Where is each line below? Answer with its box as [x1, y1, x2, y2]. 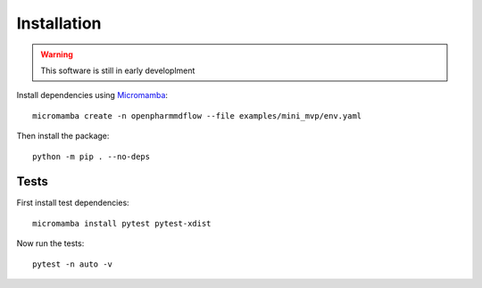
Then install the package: [16, 130, 110, 142]
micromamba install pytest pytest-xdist [32, 218, 212, 228]
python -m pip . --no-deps [32, 152, 151, 161]
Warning [40, 49, 73, 60]
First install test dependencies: [16, 197, 129, 209]
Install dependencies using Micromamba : [16, 90, 169, 101]
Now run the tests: [16, 238, 85, 249]
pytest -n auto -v [32, 259, 113, 269]
